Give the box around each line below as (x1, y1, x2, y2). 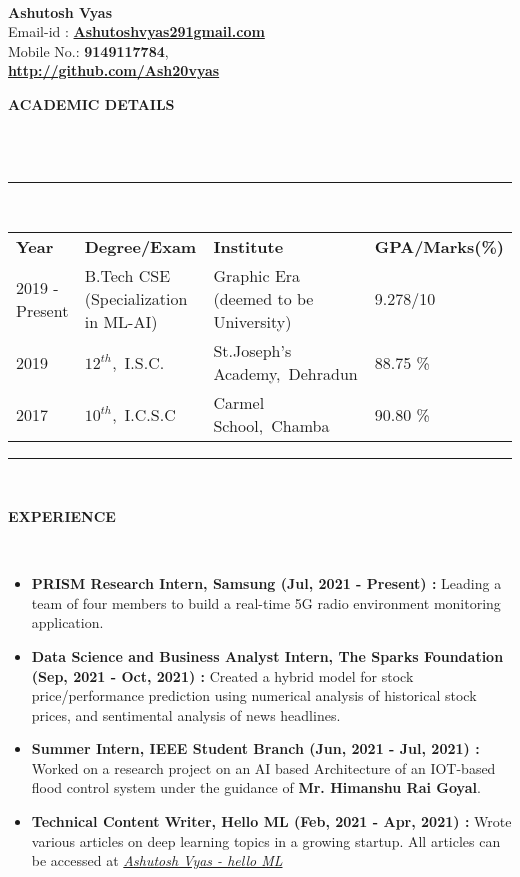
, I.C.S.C (112, 402, 176, 426)
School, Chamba (213, 414, 330, 438)
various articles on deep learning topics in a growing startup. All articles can (31, 830, 501, 851)
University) (213, 310, 292, 334)
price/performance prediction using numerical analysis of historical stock (31, 685, 477, 706)
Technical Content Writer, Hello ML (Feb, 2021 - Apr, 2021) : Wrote (31, 811, 512, 832)
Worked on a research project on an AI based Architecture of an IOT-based (31, 757, 496, 778)
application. (31, 612, 104, 633)
